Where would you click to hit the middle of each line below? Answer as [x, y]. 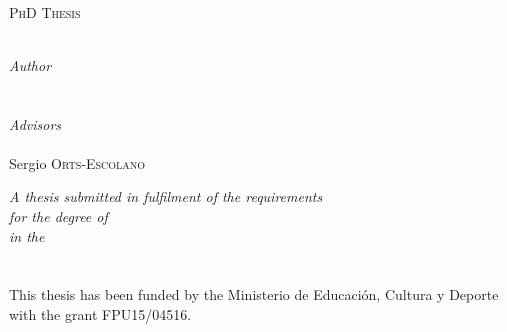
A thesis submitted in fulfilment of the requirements [166, 196]
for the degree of [58, 215]
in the [27, 235]
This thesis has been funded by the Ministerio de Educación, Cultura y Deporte [254, 294]
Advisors [35, 123]
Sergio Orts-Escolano [77, 162]
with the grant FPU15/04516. [100, 313]
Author [30, 64]
